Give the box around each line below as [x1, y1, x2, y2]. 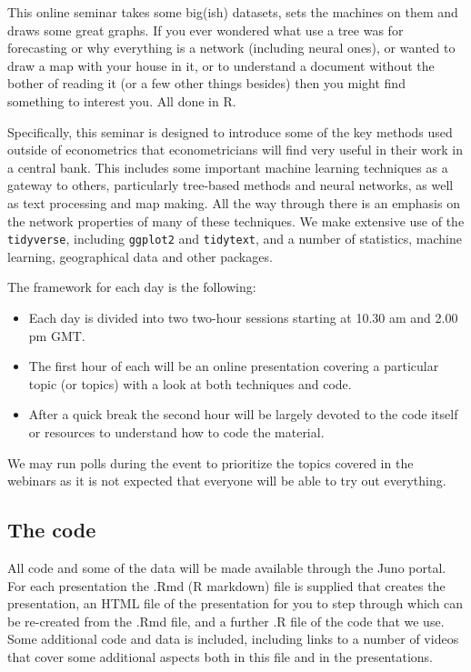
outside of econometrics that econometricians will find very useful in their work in [7, 140, 464, 159]
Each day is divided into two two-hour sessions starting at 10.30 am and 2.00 [28, 307, 458, 326]
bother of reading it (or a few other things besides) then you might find [7, 74, 406, 93]
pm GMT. [28, 326, 85, 345]
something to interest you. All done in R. [7, 91, 236, 110]
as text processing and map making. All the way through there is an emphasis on [7, 193, 460, 212]
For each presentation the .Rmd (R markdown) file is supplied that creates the [7, 576, 446, 595]
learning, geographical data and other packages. [7, 246, 273, 266]
